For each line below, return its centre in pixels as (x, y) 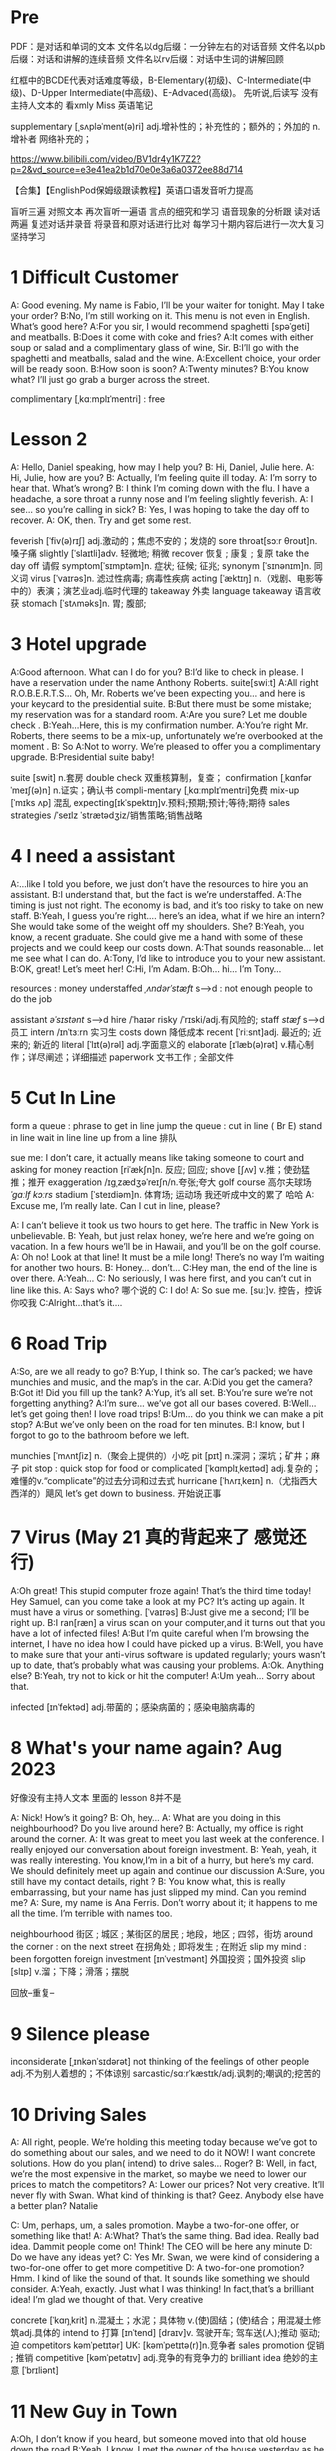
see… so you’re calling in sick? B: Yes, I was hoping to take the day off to (160, 509)
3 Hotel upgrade (79, 644)
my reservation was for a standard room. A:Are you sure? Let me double (159, 714)
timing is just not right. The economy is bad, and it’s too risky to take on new (167, 905)
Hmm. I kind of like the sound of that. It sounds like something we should (160, 2278)
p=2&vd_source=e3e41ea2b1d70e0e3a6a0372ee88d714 (127, 169)
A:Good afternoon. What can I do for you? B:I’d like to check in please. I (157, 672)
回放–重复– (32, 1993)
